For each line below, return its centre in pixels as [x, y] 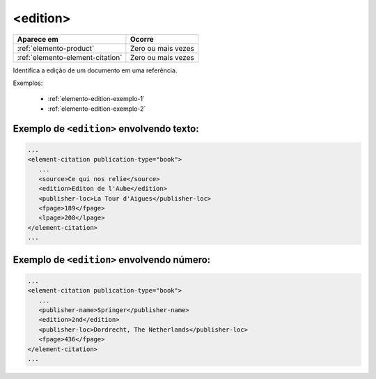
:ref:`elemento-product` [56, 48]
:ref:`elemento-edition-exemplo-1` [96, 99]
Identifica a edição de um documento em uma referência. [95, 70]
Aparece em [38, 39]
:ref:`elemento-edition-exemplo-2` [97, 109]
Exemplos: [28, 83]
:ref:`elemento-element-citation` [70, 57]
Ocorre [142, 39]
